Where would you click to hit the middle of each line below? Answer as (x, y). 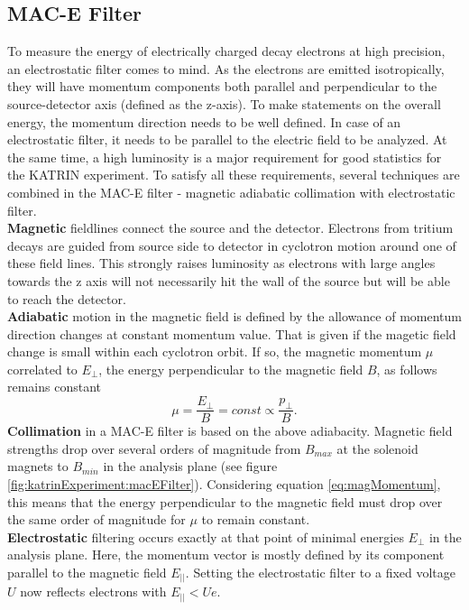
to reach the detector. (67, 298)
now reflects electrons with (93, 592)
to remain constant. (256, 519)
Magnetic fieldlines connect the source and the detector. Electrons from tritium (230, 228)
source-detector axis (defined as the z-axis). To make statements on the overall (224, 103)
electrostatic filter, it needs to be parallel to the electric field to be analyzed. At (227, 139)
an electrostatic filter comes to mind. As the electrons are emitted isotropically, (226, 68)
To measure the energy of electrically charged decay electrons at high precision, (226, 51)
